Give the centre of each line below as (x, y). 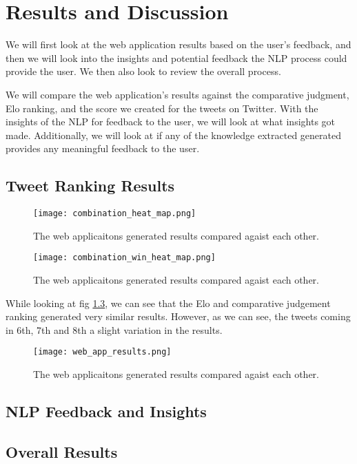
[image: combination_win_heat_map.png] (124, 258)
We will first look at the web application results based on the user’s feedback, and (178, 44)
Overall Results (62, 451)
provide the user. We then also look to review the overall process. (143, 71)
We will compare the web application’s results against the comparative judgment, (177, 94)
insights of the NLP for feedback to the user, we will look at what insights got (171, 122)
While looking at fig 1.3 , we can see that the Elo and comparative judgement (168, 303)
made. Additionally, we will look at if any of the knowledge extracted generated (173, 135)
